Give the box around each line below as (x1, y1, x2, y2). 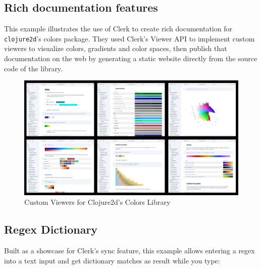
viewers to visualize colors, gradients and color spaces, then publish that (4, 43, 227, 54)
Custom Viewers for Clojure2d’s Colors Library (24, 197, 171, 207)
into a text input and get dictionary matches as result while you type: (4, 255, 220, 265)
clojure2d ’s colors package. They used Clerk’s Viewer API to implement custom (4, 33, 255, 43)
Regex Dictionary (4, 221, 98, 237)
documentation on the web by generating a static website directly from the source (4, 53, 257, 64)
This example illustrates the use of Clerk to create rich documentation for (4, 23, 232, 34)
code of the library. (4, 63, 63, 73)
